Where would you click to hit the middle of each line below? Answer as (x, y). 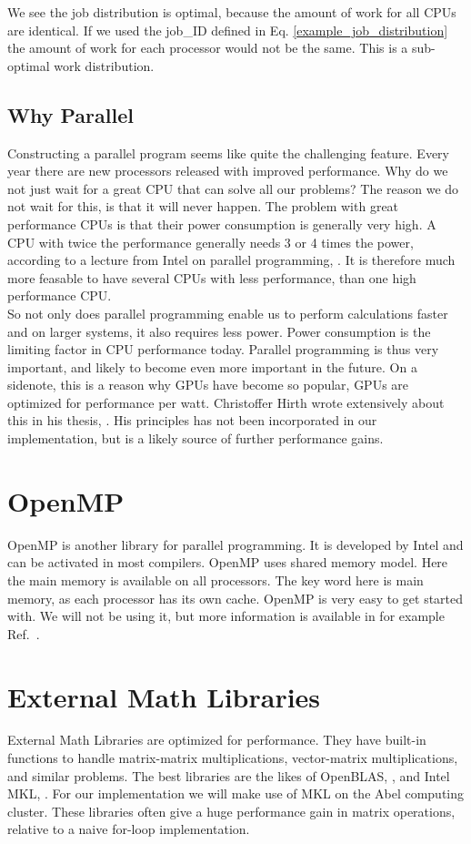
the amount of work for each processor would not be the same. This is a (208, 48)
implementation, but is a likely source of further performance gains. (195, 438)
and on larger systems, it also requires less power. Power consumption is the (219, 331)
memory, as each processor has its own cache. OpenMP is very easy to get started (235, 598)
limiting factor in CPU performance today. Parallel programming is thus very (223, 349)
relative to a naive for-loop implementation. (129, 829)
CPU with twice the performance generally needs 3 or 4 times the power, (210, 242)
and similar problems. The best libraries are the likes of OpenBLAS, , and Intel (229, 775)
